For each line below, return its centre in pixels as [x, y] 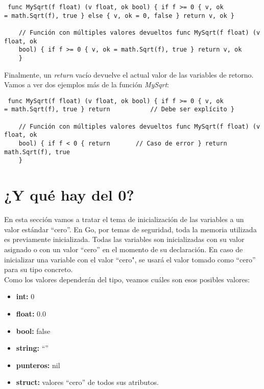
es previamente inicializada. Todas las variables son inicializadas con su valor [124, 239]
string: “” [32, 348]
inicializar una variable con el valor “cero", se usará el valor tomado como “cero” [130, 259]
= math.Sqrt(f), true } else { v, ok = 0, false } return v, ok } [119, 16]
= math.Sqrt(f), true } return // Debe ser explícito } [119, 110]
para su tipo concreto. [39, 269]
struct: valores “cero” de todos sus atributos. [87, 382]
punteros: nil [38, 365]
